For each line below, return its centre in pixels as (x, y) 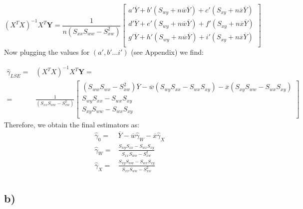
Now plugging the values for (47, 52)
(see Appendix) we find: (167, 52)
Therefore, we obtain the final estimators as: (72, 125)
